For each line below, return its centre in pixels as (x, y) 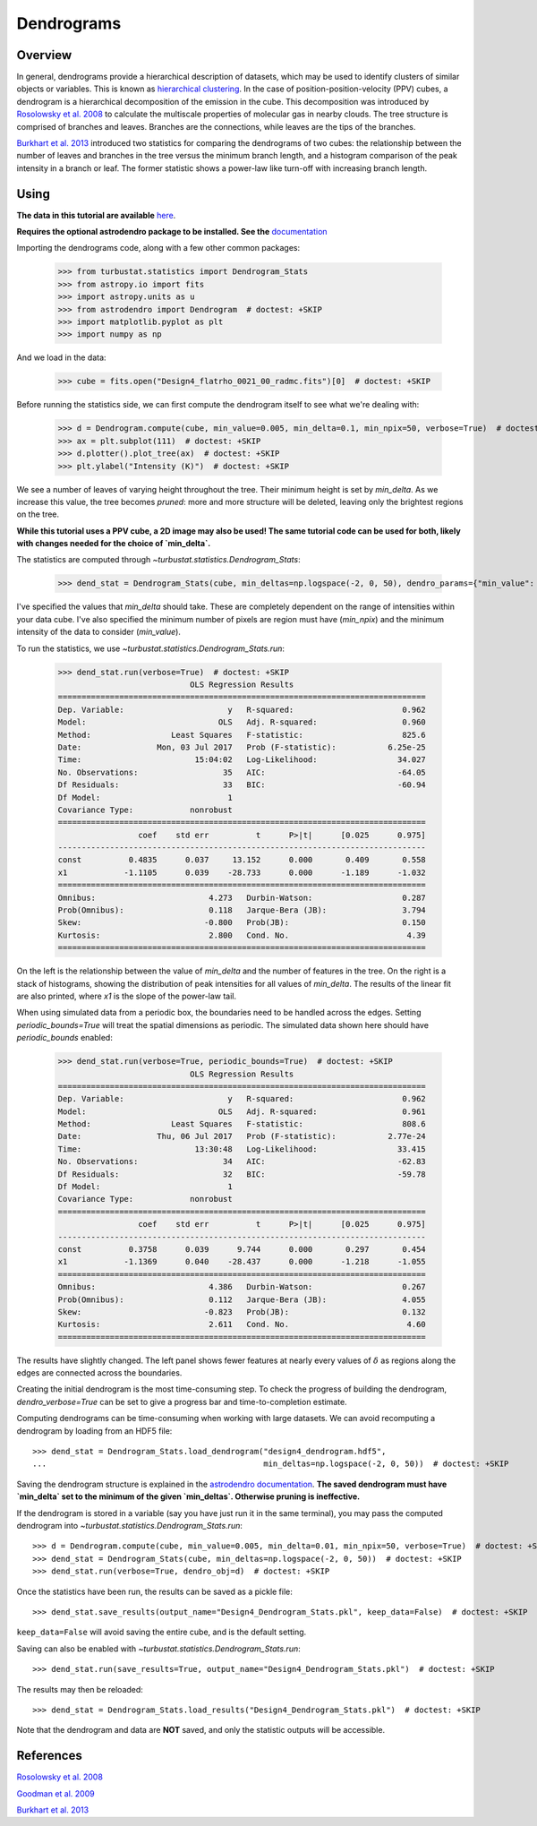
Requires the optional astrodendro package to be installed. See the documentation (172, 232)
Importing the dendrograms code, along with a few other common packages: (158, 248)
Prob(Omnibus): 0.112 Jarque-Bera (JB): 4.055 (242, 1299)
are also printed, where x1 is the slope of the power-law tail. (127, 996)
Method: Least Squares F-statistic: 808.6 (242, 1124)
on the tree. (38, 514)
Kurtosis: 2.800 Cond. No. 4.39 (242, 935)
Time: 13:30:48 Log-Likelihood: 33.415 (242, 1149)
